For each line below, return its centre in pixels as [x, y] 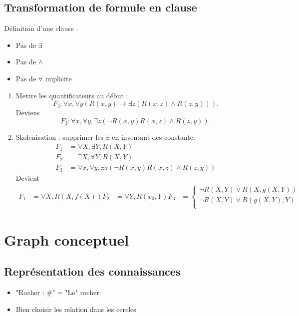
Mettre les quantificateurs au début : [72, 95]
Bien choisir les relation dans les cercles [76, 309]
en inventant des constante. [153, 137]
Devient [28, 178]
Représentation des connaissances [92, 271]
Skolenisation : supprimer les [60, 137]
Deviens [28, 113]
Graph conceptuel [67, 239]
